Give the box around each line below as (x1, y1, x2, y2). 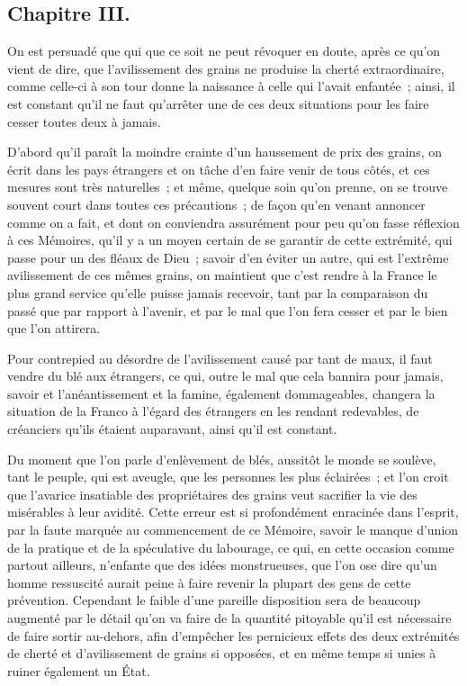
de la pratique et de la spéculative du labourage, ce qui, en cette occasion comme (7, 537, 454, 556)
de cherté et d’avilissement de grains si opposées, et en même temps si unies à (7, 644, 436, 663)
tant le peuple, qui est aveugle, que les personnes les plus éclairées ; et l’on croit (7, 467, 449, 486)
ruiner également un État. (7, 661, 150, 680)
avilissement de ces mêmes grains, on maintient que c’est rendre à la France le (7, 266, 437, 284)
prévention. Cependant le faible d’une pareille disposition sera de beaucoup (7, 591, 421, 609)
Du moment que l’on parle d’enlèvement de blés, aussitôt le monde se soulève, (7, 449, 436, 468)
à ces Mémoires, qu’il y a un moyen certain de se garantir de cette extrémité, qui (7, 230, 453, 249)
